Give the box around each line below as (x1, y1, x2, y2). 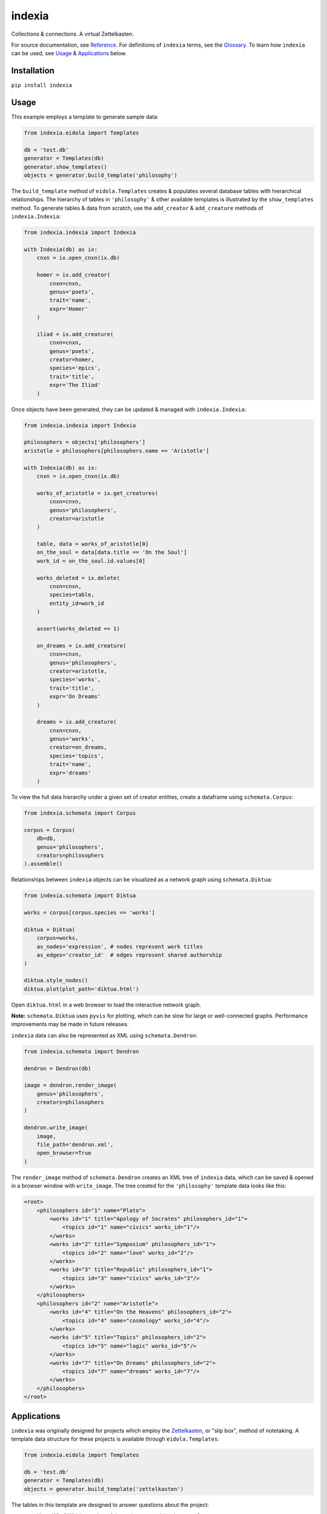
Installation (11, 65, 54, 76)
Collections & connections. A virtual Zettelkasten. (11, 30, 134, 38)
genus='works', (49, 736, 95, 742)
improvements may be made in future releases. (11, 1020, 129, 1028)
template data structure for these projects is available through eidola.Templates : (11, 1435, 219, 1443)
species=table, (49, 591, 95, 598)
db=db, (36, 835, 56, 842)
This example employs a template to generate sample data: (11, 113, 159, 121)
